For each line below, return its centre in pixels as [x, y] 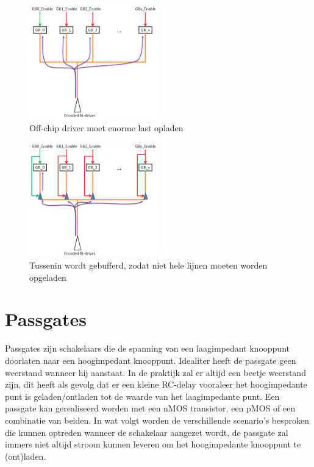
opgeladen [48, 277]
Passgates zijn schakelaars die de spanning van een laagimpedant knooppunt [147, 348]
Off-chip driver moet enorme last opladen [106, 127]
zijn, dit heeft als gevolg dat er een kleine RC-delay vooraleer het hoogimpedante [156, 384]
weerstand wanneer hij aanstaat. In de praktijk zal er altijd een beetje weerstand [155, 372]
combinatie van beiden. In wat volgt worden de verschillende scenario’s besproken [157, 420]
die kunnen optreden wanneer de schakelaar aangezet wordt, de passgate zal [147, 432]
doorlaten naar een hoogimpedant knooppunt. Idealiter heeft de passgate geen [151, 360]
